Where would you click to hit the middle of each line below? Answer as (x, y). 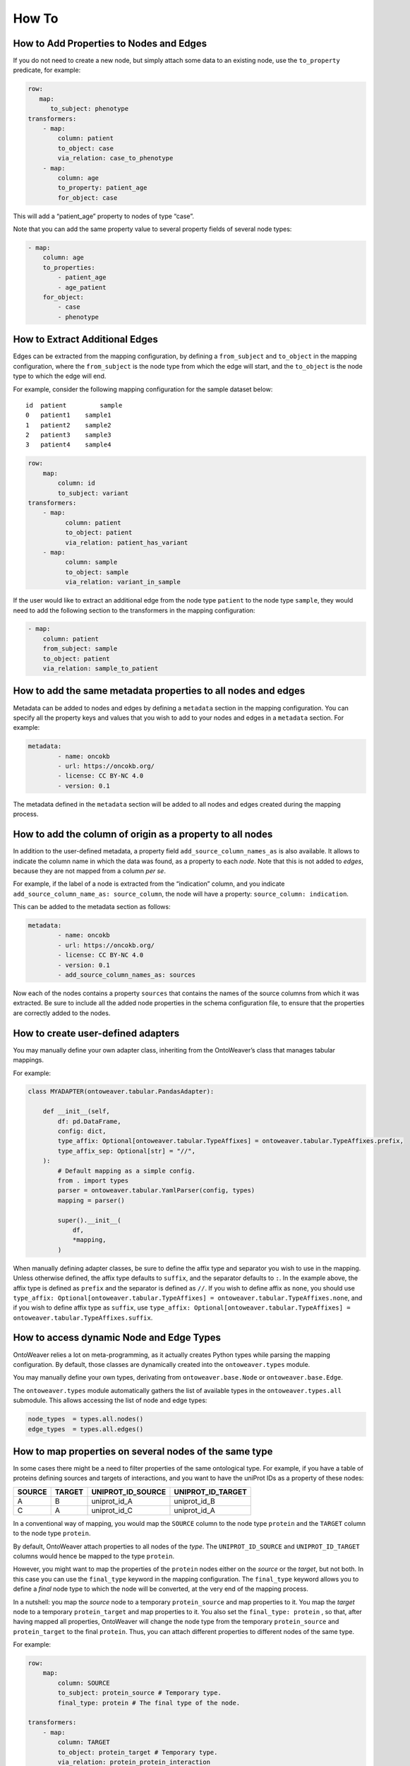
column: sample (91, 562)
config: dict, (82, 1131)
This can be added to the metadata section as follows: (92, 907)
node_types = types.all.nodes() (86, 1419)
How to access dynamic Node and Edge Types (117, 1338)
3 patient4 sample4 (68, 445)
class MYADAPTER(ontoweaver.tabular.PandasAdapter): (121, 1092)
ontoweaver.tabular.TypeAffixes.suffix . (83, 1317)
